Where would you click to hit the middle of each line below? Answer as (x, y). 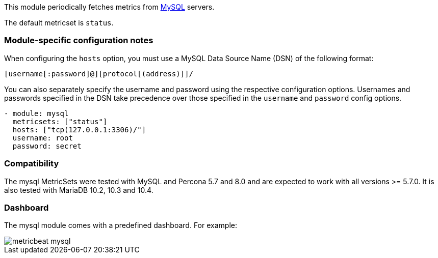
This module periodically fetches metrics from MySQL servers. (109, 7)
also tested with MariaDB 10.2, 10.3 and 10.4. (79, 190)
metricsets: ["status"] (60, 121)
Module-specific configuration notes (79, 40)
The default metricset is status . (59, 23)
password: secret (47, 146)
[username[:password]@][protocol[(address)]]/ (99, 74)
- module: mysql (36, 113)
